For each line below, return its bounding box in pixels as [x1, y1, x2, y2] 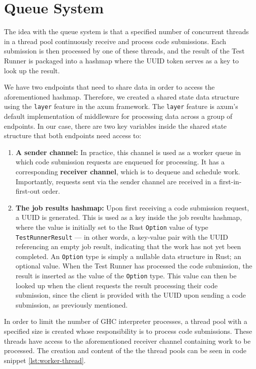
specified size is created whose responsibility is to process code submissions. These [4, 326, 252, 336]
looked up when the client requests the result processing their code [15, 280, 218, 290]
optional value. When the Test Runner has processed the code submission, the [15, 261, 253, 271]
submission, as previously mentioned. [15, 299, 128, 310]
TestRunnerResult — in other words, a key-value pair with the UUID [15, 231, 228, 242]
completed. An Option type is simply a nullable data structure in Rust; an [15, 251, 241, 261]
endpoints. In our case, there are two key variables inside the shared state [4, 120, 227, 131]
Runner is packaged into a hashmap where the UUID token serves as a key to [4, 55, 239, 65]
